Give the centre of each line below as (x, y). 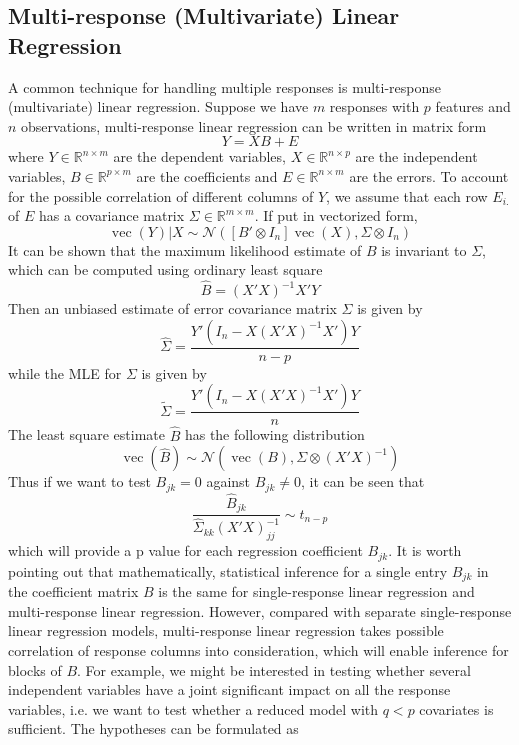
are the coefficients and (207, 175)
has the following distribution (274, 434)
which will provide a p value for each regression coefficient (185, 550)
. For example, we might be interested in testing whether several (274, 669)
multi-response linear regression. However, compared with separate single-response (260, 610)
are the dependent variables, (199, 156)
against (228, 481)
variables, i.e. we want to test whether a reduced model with (193, 708)
